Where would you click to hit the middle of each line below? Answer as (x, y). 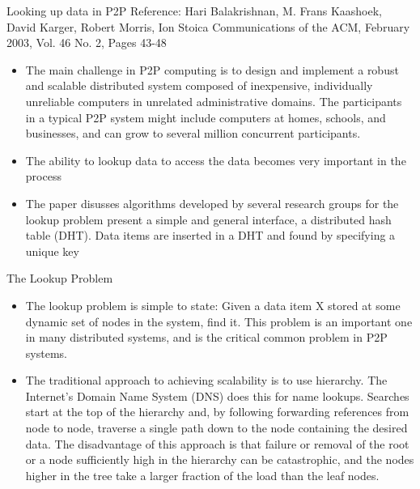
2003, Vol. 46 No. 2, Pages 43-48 (87, 43)
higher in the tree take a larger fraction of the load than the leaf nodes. (202, 475)
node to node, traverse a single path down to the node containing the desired (216, 428)
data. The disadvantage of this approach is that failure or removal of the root (217, 443)
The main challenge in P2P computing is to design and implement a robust (212, 69)
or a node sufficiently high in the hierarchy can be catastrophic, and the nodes (220, 459)
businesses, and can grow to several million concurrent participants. (193, 133)
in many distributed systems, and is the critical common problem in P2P (206, 337)
